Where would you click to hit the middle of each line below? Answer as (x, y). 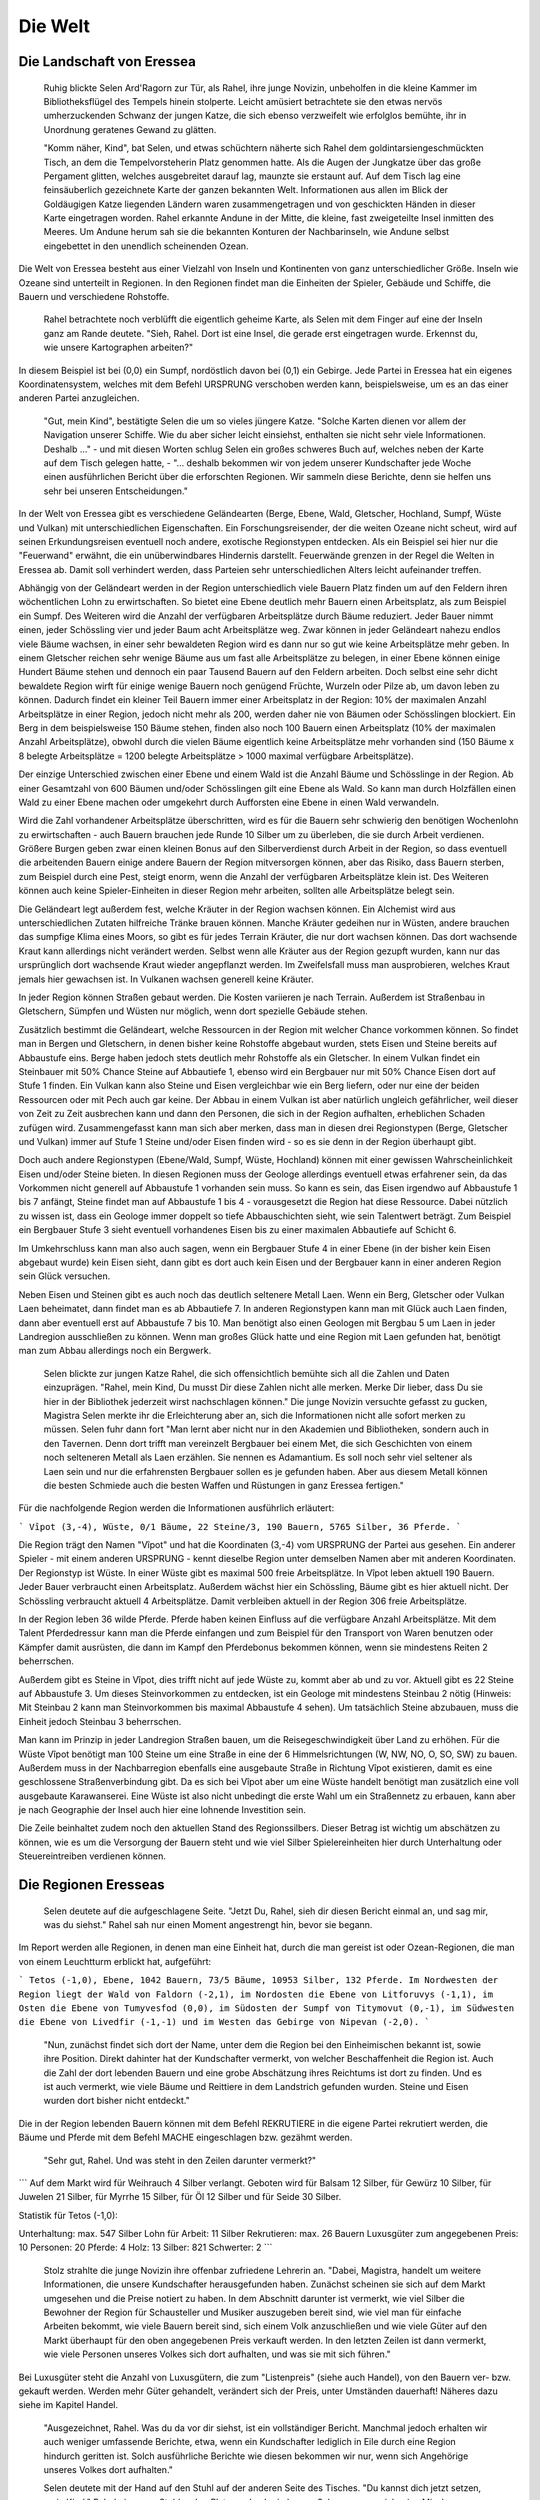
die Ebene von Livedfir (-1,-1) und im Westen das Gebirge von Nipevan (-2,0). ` (224, 2022)
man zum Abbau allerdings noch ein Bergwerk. (115, 1351)
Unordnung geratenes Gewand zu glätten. (130, 129)
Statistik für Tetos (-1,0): (68, 2215)
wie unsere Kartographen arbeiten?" (118, 347)
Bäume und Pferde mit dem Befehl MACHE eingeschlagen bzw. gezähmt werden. (185, 2137)
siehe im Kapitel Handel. (68, 2405)
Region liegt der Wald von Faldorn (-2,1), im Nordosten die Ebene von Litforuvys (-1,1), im (256, 1994)
